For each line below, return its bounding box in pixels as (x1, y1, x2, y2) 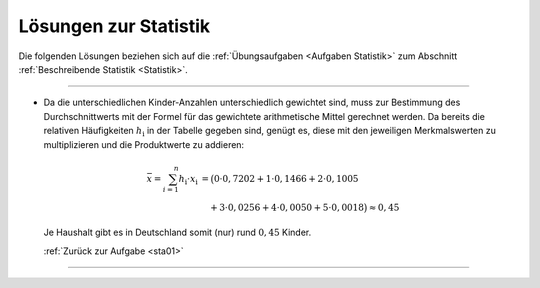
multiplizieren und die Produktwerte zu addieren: (43, 138, 245, 150)
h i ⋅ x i (178, 173, 199, 187)
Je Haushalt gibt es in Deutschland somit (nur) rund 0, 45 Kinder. (43, 226, 312, 239)
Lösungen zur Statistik (18, 15, 211, 37)
